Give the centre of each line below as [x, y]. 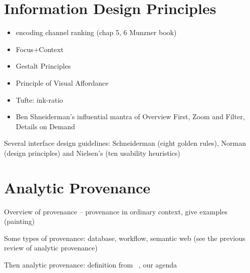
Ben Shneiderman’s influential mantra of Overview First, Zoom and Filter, [130, 116]
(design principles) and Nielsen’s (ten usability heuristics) [92, 153]
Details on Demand [45, 126]
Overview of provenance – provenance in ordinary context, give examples [116, 211]
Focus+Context [40, 49]
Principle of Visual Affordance [62, 82]
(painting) [20, 221]
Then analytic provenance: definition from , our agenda [91, 264]
